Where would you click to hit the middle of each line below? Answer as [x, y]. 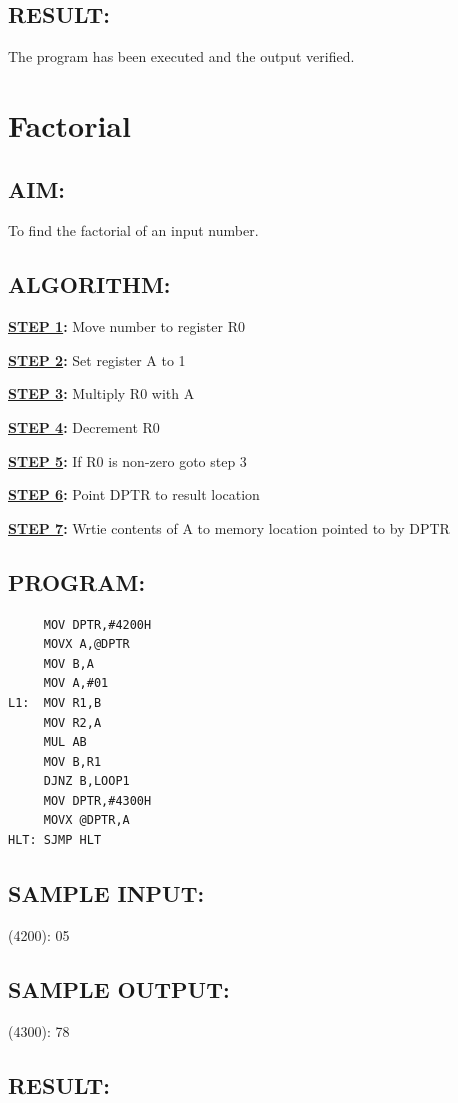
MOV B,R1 [72, 761]
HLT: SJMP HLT [55, 840]
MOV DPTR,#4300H [97, 800]
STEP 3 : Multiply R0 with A [101, 393]
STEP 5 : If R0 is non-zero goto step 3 [127, 460]
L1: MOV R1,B [55, 702]
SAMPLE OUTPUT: [119, 988]
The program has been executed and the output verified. [181, 56]
